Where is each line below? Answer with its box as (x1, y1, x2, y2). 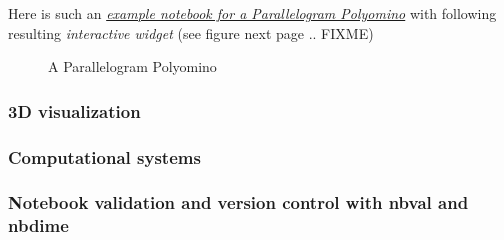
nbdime (8, 213, 69, 238)
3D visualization (8, 98, 141, 123)
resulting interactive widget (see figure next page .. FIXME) (8, 22, 374, 43)
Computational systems (8, 144, 201, 169)
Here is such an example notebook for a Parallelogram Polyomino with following (8, 3, 497, 23)
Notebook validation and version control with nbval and (8, 190, 469, 215)
